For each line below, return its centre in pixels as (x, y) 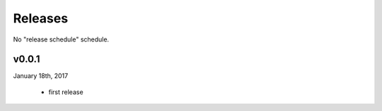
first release (66, 92)
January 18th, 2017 (41, 76)
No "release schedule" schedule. (61, 39)
